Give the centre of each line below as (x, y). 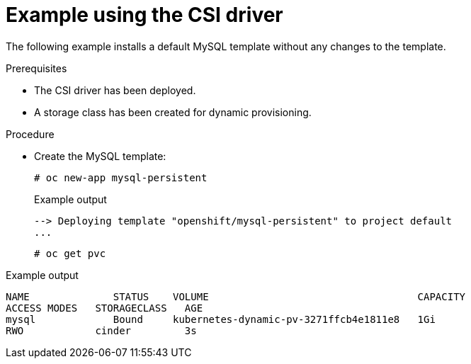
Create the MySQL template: (100, 156)
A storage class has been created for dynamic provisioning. (173, 112)
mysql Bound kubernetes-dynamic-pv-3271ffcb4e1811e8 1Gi (221, 319)
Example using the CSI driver (144, 15)
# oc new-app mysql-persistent (121, 177)
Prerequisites (36, 68)
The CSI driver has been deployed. (115, 90)
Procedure (30, 134)
